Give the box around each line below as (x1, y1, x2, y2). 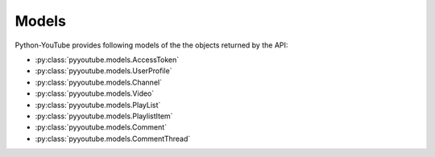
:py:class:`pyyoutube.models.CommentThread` (35, 134, 191, 143)
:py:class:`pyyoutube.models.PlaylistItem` (35, 111, 173, 121)
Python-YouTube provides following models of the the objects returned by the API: (14, 40, 288, 50)
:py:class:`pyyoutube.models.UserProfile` (35, 66, 172, 76)
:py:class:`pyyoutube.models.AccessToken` (35, 55, 180, 64)
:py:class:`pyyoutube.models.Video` (35, 89, 155, 98)
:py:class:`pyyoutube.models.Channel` (35, 77, 163, 87)
